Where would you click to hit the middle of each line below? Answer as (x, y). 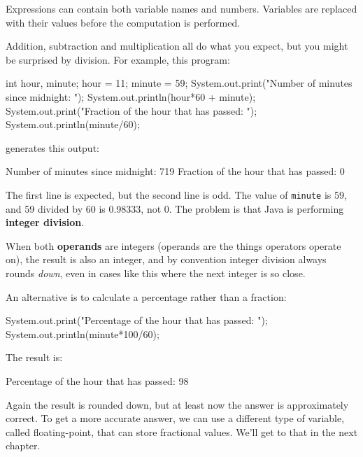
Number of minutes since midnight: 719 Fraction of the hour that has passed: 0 (175, 171)
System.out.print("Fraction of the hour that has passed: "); (131, 110)
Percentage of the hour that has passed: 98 (97, 380)
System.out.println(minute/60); (73, 124)
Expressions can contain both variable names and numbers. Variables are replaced (181, 8)
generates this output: (52, 147)
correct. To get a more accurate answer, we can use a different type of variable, (175, 418)
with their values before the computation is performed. (123, 22)
